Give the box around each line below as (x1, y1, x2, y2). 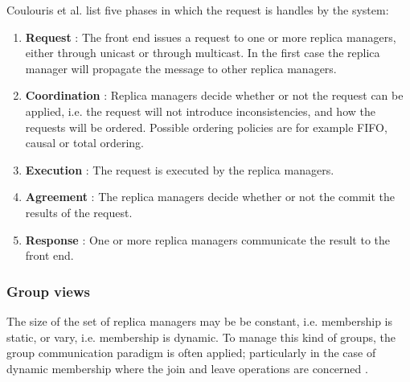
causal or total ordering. (25, 134, 145, 151)
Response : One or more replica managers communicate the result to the (25, 231, 390, 248)
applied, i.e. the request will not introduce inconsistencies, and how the (25, 102, 375, 119)
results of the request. (25, 203, 133, 220)
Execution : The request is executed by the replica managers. (25, 161, 334, 178)
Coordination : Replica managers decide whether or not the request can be (25, 87, 404, 104)
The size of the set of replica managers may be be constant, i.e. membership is (6, 312, 393, 329)
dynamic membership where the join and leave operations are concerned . (6, 359, 368, 376)
